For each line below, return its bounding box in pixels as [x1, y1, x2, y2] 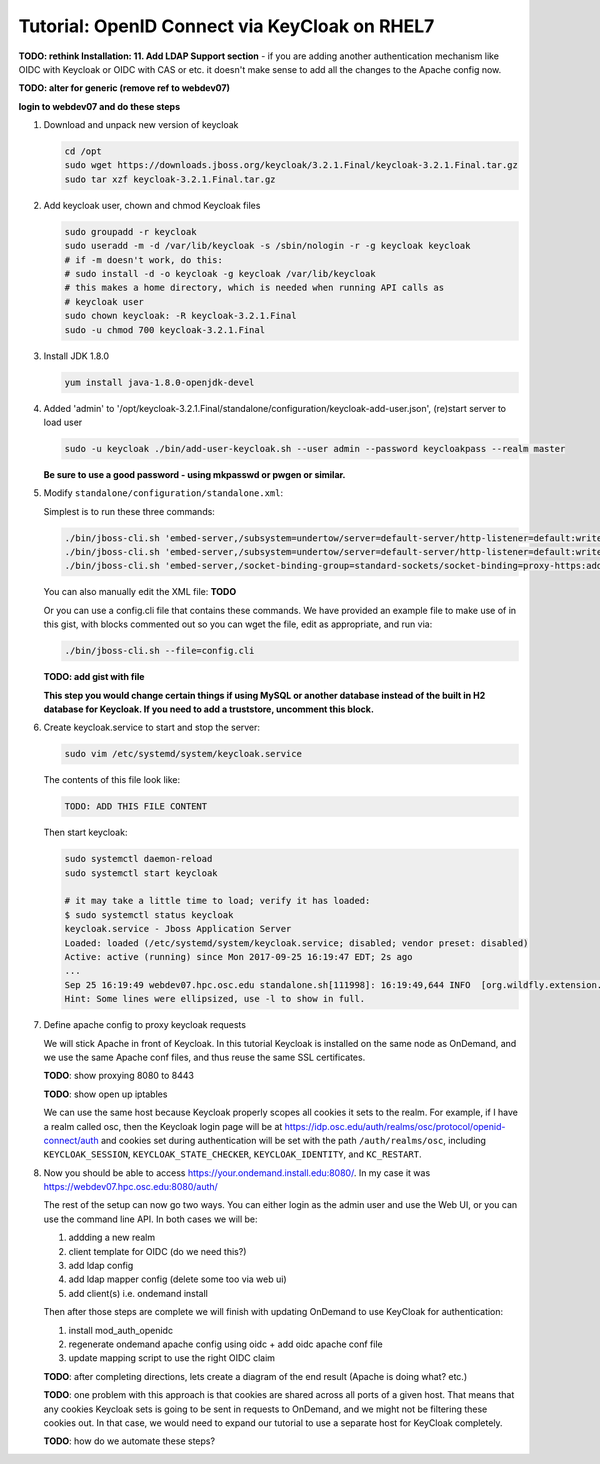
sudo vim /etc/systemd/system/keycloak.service [64, 748, 302, 760]
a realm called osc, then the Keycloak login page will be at [43, 1120, 283, 1132]
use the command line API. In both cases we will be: [43, 1213, 259, 1225]
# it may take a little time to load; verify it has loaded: [64, 895, 371, 907]
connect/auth [43, 1134, 99, 1146]
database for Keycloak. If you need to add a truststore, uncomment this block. [43, 703, 375, 715]
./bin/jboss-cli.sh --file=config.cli [64, 645, 255, 657]
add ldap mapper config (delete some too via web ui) [68, 1273, 287, 1285]
